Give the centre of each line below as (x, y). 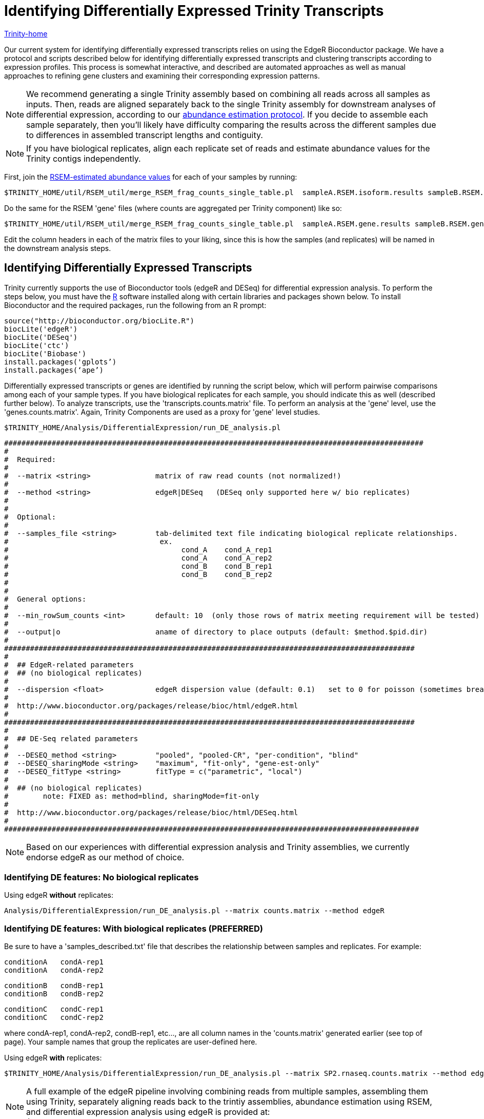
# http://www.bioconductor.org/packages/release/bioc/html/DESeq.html (151, 812)
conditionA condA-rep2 (54, 970)
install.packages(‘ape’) (54, 370)
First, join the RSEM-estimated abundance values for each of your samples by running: (151, 177)
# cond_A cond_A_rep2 (138, 558)
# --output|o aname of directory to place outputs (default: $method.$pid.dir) (216, 632)
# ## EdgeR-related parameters (69, 664)
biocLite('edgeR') (41, 329)
